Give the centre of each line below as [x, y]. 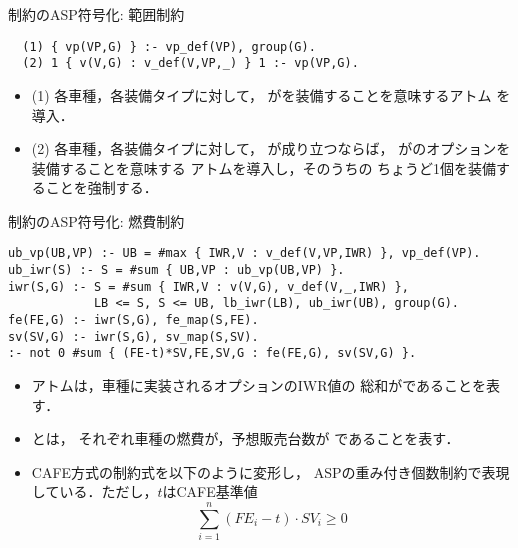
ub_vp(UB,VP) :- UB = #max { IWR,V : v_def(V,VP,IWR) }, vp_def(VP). [244, 253]
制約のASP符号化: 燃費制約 [96, 220]
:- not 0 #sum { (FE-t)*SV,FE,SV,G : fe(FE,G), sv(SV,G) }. [212, 353]
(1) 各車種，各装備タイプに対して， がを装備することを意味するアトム [261, 94]
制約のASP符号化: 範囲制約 [96, 14]
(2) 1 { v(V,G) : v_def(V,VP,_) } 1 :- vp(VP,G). [190, 63]
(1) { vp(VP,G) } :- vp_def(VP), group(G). [169, 46]
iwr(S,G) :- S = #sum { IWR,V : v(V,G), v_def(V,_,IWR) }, [208, 286]
